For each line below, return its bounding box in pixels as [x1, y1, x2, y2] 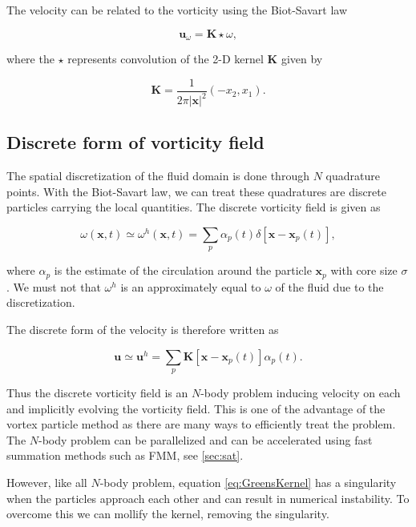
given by [281, 50, 323, 67]
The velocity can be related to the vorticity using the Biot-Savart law [6, 2, 348, 18]
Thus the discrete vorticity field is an [6, 384, 188, 401]
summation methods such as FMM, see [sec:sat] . [6, 447, 244, 464]
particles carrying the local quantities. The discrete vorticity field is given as [6, 199, 381, 215]
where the [6, 50, 55, 67]
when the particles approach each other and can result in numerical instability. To [6, 489, 410, 506]
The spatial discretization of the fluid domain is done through [6, 167, 309, 184]
